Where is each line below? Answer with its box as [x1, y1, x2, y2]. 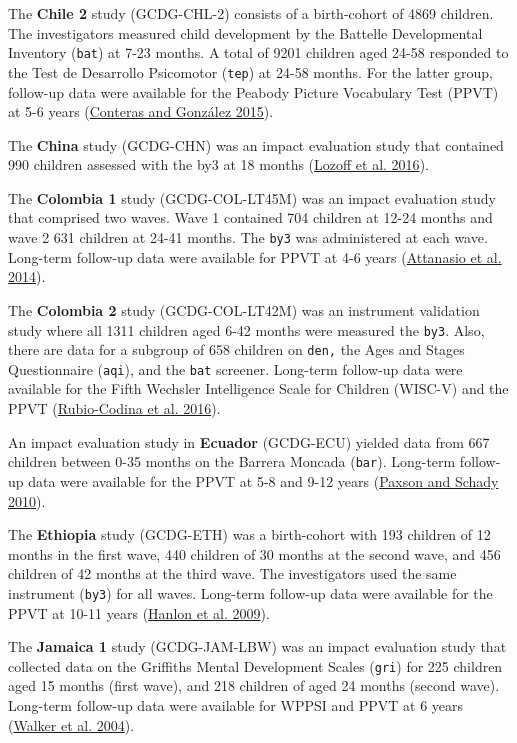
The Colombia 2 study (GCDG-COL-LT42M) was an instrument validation [8, 299, 480, 320]
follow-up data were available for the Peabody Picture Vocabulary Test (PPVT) [8, 81, 499, 102]
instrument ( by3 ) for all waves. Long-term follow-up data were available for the [8, 582, 493, 603]
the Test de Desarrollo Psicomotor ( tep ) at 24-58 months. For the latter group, [8, 61, 493, 82]
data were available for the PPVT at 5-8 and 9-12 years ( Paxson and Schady [28, 470, 499, 491]
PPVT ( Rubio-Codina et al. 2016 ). [8, 398, 221, 419]
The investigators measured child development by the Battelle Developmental [8, 22, 483, 43]
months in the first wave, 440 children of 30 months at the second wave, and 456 [8, 543, 501, 564]
